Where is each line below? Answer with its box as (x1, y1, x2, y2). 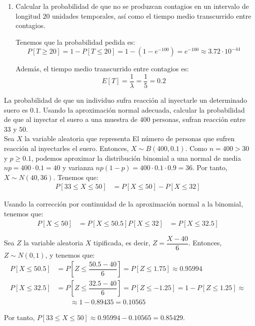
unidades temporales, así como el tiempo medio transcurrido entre (52, 10, 252, 21)
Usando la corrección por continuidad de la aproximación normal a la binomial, (4, 199, 243, 209)
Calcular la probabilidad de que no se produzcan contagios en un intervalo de (15, 1, 249, 11)
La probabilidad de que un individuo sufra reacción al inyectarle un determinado (4, 95, 247, 105)
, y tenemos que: (45, 249, 95, 260)
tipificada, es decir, (93, 237, 151, 248)
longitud (15, 10, 41, 21)
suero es (4, 104, 28, 115)
